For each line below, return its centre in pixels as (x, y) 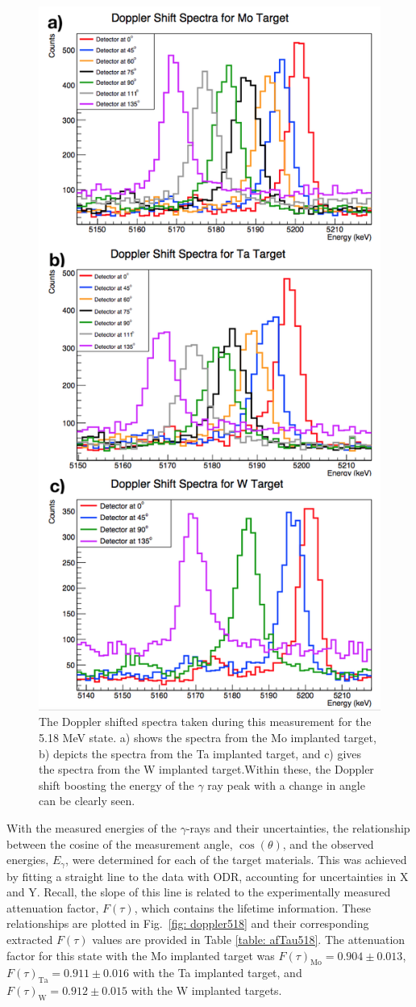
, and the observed (328, 843)
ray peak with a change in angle (286, 785)
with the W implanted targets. (206, 990)
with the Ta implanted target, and (217, 973)
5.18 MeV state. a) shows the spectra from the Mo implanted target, (208, 738)
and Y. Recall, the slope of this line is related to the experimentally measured (199, 892)
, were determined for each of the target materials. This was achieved (236, 860)
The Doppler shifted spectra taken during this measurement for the (205, 722)
